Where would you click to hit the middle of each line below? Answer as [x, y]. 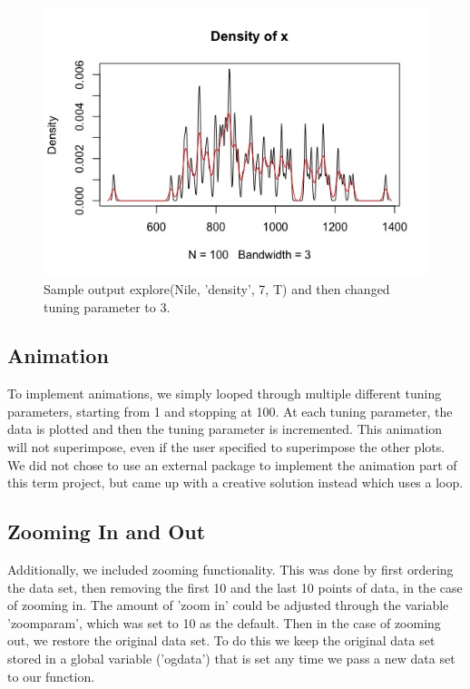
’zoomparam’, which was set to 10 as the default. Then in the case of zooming [224, 622]
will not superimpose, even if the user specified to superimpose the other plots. [226, 447]
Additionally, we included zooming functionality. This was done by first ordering [230, 570]
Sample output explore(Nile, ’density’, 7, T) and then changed [217, 288]
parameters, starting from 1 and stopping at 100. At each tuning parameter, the [230, 411]
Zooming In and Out [107, 532]
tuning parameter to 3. [107, 306]
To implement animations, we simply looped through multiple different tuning [225, 394]
